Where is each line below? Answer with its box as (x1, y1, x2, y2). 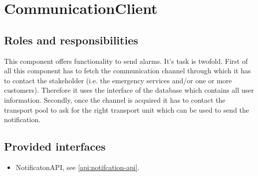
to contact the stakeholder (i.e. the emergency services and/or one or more (4, 75, 232, 85)
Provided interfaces (4, 139, 106, 154)
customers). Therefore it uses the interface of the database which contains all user (4, 85, 254, 95)
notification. (4, 114, 41, 125)
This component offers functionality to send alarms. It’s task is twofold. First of (4, 55, 248, 66)
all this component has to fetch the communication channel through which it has (4, 65, 251, 76)
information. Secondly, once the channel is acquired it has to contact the (4, 94, 226, 105)
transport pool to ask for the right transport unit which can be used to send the (4, 104, 250, 115)
